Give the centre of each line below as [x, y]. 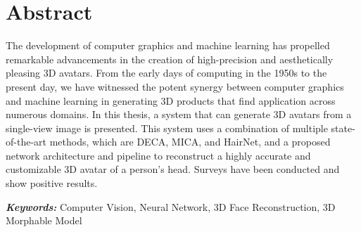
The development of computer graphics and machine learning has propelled [168, 45]
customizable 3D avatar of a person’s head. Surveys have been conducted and [173, 169]
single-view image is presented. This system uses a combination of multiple [167, 128]
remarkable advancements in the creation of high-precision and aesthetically [170, 59]
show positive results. [52, 183]
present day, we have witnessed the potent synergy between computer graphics [175, 86]
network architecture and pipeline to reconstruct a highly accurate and [158, 155]
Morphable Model [44, 220]
